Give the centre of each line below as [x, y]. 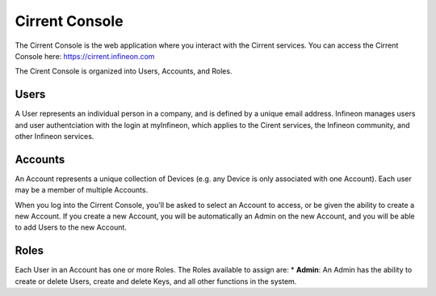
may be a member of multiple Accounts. [82, 190]
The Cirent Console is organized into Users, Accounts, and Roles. [124, 71]
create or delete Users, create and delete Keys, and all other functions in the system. [156, 281]
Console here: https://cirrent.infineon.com [85, 56]
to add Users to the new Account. [71, 227]
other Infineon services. [55, 137]
